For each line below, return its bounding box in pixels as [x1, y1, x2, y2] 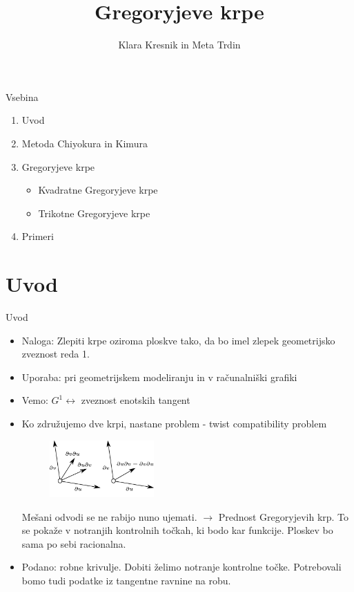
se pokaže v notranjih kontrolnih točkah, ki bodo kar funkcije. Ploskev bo [21, 523, 333, 537]
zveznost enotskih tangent [81, 393, 190, 407]
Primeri [21, 229, 54, 243]
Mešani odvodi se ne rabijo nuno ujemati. [21, 509, 197, 524]
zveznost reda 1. [21, 346, 90, 361]
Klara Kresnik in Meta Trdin [118, 37, 241, 52]
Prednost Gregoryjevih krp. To [218, 509, 349, 524]
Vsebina [6, 89, 39, 104]
